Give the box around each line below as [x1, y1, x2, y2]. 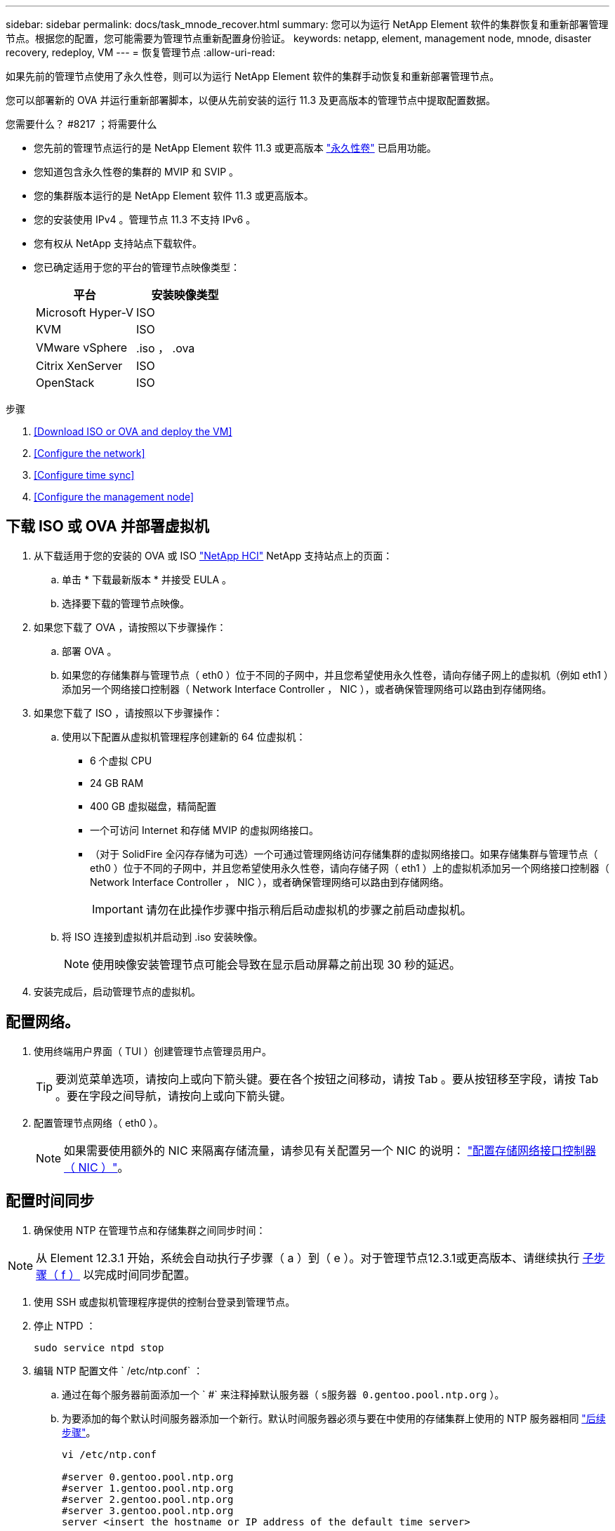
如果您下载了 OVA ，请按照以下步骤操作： [34, 621, 227, 633]
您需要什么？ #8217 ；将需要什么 [6, 118, 157, 130]
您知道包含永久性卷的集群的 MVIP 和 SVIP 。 [34, 166, 239, 178]
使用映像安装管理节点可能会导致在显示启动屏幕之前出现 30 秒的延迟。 [92, 957, 461, 972]
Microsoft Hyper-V [36, 305, 134, 319]
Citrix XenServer [36, 359, 123, 373]
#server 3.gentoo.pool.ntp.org [62, 1504, 234, 1516]
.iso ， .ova [136, 341, 195, 355]
